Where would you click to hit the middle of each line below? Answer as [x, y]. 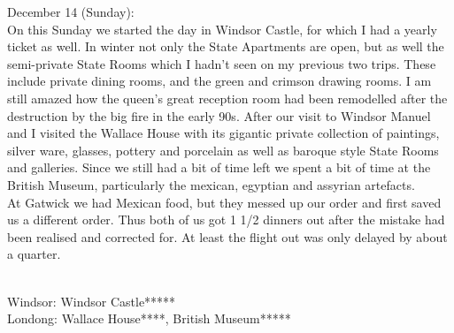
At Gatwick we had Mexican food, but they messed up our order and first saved [224, 202]
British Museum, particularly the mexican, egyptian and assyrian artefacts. [211, 184]
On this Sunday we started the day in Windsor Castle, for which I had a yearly [222, 29]
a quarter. [34, 254]
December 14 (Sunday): [71, 11]
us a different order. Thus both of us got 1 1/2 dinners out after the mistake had [226, 219]
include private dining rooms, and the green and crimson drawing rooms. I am [219, 81]
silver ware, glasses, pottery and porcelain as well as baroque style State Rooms [223, 150]
